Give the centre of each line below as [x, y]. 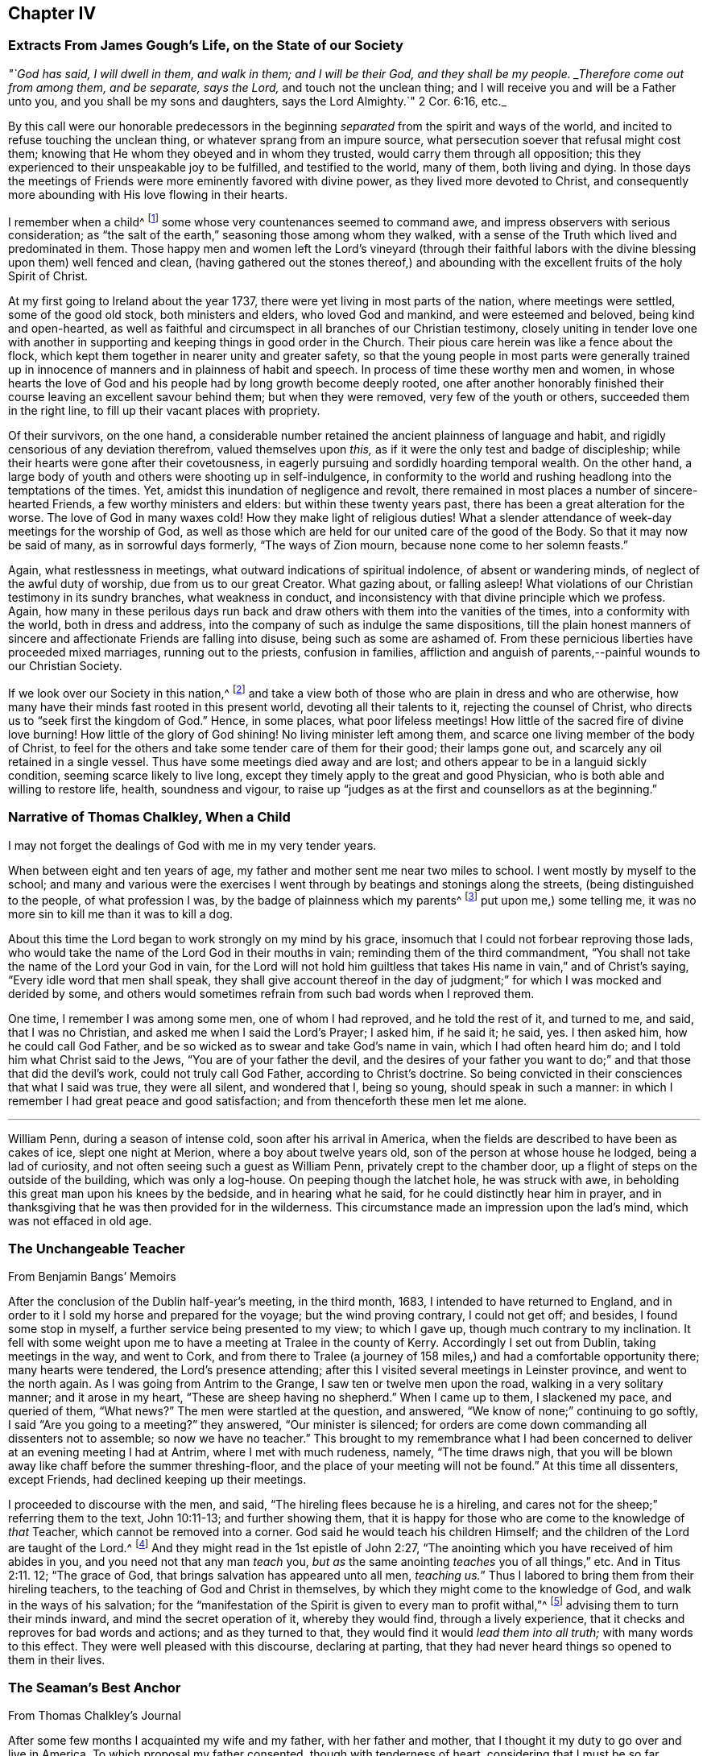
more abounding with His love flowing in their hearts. [148, 194]
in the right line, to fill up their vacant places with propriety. [164, 411]
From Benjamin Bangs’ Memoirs [92, 1277]
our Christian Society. [65, 666]
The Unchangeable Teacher [97, 1248]
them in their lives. [57, 1659]
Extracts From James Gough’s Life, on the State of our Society [206, 46]
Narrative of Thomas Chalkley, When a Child [149, 817]
